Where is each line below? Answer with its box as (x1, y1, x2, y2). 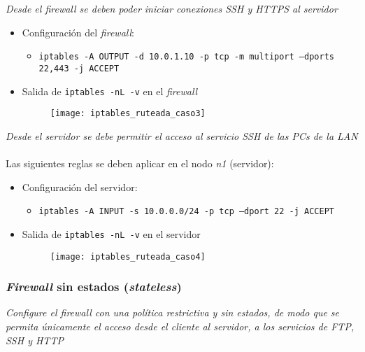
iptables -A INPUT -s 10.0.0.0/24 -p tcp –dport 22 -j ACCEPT (38, 206, 334, 217)
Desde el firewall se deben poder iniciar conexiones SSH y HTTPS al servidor (6, 1, 338, 15)
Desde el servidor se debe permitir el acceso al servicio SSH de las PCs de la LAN (6, 128, 358, 143)
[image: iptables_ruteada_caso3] (50, 108, 206, 119)
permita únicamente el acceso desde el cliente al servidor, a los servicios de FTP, (6, 318, 355, 333)
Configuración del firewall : (22, 24, 134, 39)
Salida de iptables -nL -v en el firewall (22, 83, 198, 98)
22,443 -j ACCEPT (38, 63, 120, 73)
